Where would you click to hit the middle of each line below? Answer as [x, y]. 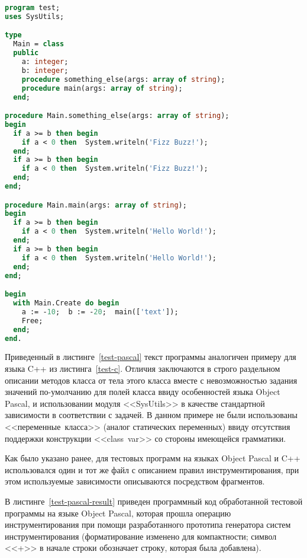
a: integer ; [45, 62]
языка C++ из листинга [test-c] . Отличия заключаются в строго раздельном [143, 368]
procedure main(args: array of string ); [102, 88]
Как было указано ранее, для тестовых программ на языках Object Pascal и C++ [153, 458]
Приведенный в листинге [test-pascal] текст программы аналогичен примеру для [151, 357]
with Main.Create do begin [66, 303]
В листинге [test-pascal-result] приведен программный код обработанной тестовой [154, 501]
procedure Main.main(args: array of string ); [96, 205]
